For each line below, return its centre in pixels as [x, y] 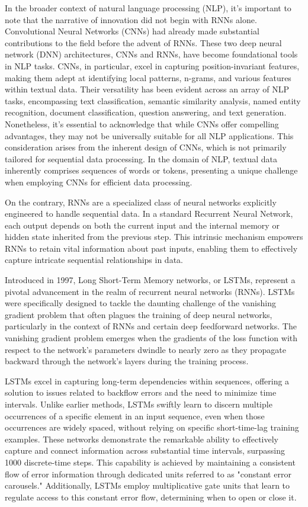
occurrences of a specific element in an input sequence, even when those [135, 415]
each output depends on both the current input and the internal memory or [142, 225]
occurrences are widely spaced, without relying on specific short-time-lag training [152, 427]
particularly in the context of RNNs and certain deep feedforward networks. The [151, 326]
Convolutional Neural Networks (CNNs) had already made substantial [132, 31]
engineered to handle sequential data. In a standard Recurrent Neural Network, [149, 214]
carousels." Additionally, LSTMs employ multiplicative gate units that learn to [147, 485]
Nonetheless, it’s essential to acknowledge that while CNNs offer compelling [142, 123]
